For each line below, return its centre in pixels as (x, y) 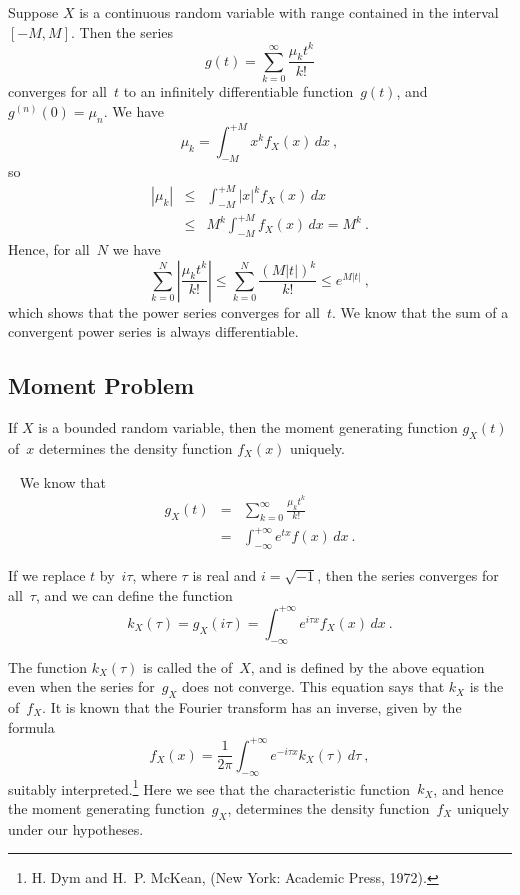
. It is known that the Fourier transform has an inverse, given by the (252, 707)
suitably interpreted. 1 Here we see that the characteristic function (209, 787)
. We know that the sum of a (420, 311)
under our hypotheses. (76, 828)
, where (154, 575)
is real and (224, 575)
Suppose (33, 12)
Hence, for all (49, 249)
